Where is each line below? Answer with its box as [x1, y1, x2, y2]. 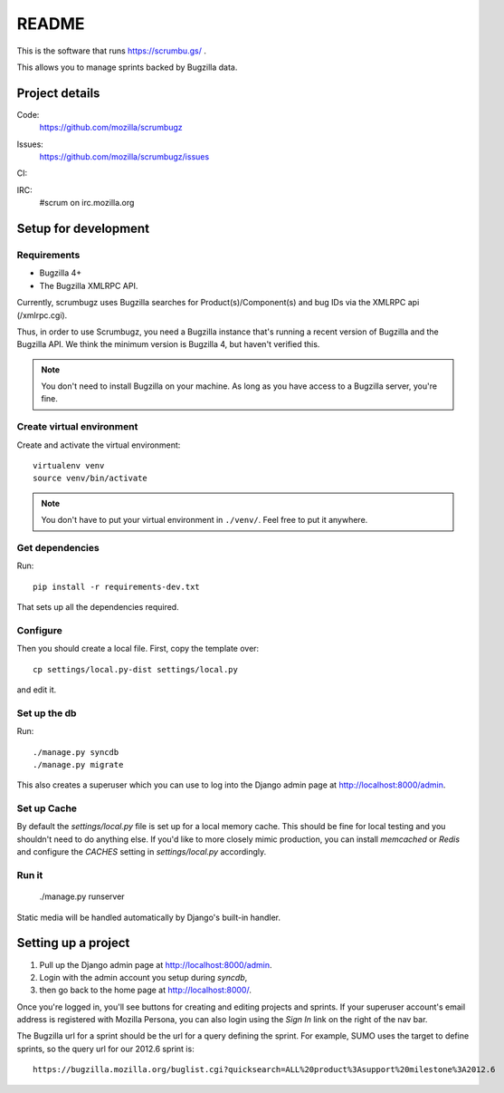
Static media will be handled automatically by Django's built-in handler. [16, 912, 281, 923]
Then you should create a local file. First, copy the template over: [16, 643, 260, 654]
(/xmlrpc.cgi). [16, 309, 68, 321]
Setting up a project [16, 935, 130, 951]
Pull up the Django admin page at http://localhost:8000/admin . [39, 959, 272, 970]
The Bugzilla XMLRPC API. [39, 280, 138, 291]
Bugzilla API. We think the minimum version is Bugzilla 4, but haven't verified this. [16, 339, 320, 350]
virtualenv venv [33, 460, 105, 470]
